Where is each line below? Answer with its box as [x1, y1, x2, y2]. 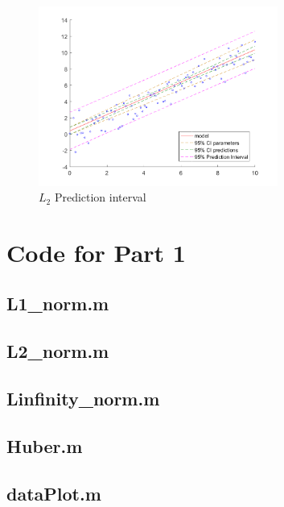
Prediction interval [54, 189, 146, 206]
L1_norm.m [6, 291, 109, 316]
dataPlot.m [6, 480, 101, 505]
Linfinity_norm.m [6, 386, 160, 411]
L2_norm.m [6, 339, 109, 364]
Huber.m [6, 433, 83, 458]
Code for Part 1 [6, 235, 186, 268]
